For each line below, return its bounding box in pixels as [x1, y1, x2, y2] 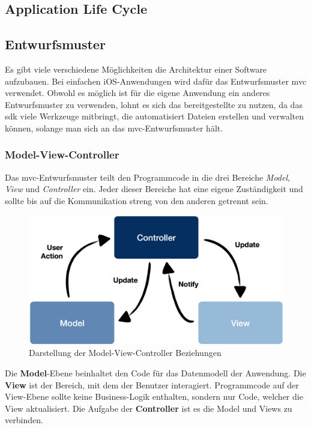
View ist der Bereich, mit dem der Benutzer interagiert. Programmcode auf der [5, 378, 299, 391]
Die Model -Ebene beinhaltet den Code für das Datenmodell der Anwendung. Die [5, 367, 306, 379]
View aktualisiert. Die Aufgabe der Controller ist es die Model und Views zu [5, 402, 292, 414]
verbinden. [5, 414, 43, 426]
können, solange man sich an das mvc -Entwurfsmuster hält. [5, 121, 223, 134]
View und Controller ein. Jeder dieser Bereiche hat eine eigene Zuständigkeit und [5, 182, 303, 195]
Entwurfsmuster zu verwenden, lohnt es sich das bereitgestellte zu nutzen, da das [5, 98, 303, 110]
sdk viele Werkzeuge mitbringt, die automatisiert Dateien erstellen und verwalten [5, 110, 304, 122]
